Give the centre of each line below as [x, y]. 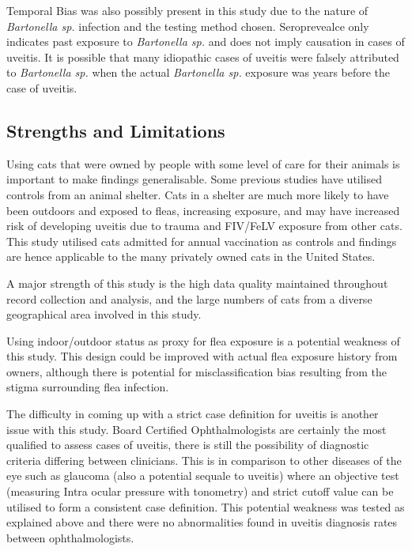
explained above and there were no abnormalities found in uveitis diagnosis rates [202, 522]
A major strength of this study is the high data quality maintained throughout [197, 283]
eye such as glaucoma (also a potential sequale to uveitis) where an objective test [203, 476]
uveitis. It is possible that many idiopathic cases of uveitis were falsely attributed [203, 57]
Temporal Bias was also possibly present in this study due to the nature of [187, 10]
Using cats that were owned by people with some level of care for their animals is [203, 163]
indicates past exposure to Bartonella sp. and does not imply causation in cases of [206, 42]
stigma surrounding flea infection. [88, 387]
